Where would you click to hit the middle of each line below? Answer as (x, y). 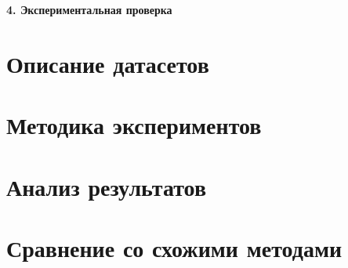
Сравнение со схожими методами (174, 247)
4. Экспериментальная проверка (89, 9)
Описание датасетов (108, 63)
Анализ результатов (107, 186)
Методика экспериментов (134, 125)
